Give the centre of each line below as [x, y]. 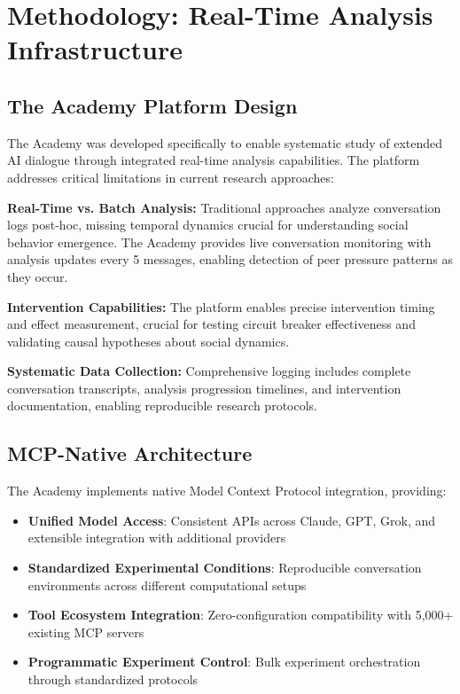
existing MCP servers [86, 632]
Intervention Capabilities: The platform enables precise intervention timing [221, 306]
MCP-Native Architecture [130, 453]
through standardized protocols [113, 679]
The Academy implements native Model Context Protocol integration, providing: [227, 491]
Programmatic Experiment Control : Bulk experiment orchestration [224, 662]
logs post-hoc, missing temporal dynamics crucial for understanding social [208, 225]
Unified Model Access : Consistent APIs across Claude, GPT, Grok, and [232, 520]
